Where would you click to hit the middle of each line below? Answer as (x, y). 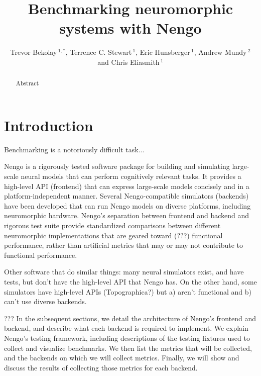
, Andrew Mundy (220, 52)
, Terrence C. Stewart (99, 52)
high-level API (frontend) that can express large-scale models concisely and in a (127, 186)
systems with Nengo (130, 28)
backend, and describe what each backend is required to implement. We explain (126, 328)
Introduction (49, 125)
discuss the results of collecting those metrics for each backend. (101, 367)
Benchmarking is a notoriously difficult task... (74, 149)
